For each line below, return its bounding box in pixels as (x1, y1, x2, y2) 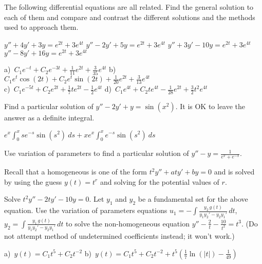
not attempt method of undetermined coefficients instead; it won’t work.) (4, 231, 235, 241)
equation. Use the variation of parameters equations (4, 205, 167, 216)
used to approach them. (4, 22, 79, 32)
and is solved (214, 166, 255, 177)
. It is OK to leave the (175, 100, 246, 111)
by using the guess (4, 176, 62, 187)
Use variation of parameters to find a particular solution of (4, 148, 189, 159)
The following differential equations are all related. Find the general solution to (4, 2, 254, 12)
